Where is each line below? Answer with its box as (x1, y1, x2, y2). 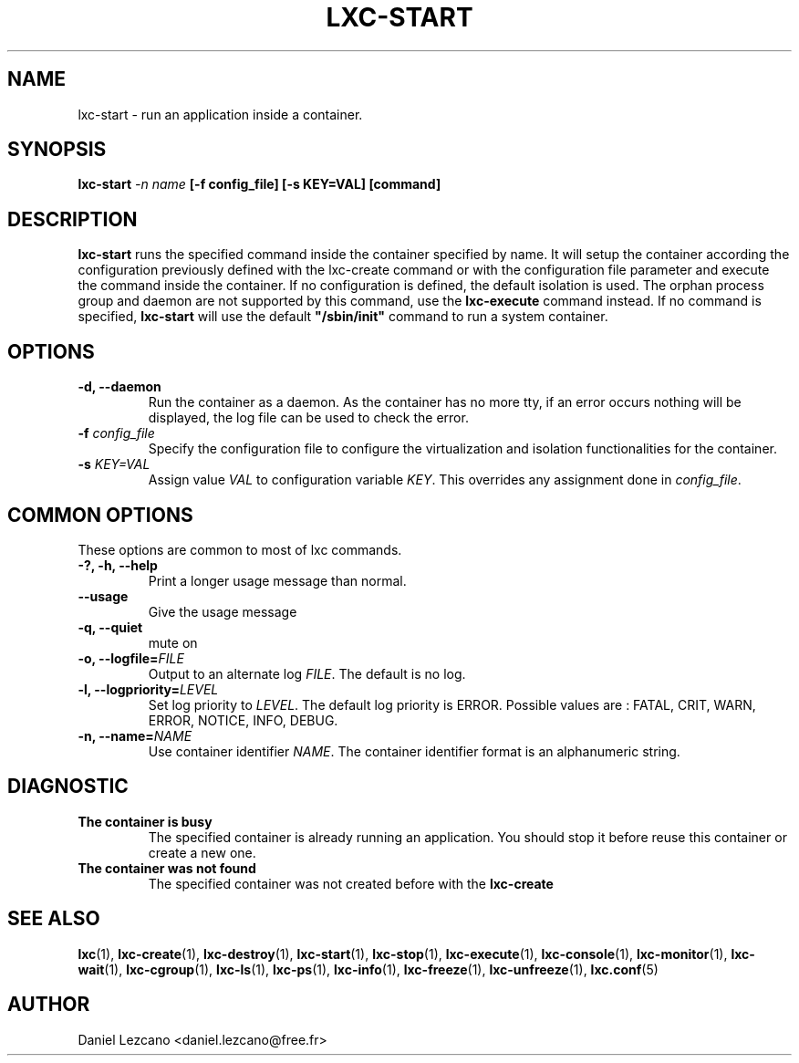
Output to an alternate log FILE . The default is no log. (148, 665, 466, 682)
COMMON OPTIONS (7, 503, 193, 526)
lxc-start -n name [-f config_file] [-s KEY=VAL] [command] (78, 176, 441, 193)
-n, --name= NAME (78, 727, 192, 744)
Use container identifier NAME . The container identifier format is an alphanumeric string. (148, 743, 680, 759)
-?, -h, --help (78, 557, 158, 573)
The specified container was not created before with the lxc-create (148, 875, 554, 891)
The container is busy (78, 813, 213, 829)
